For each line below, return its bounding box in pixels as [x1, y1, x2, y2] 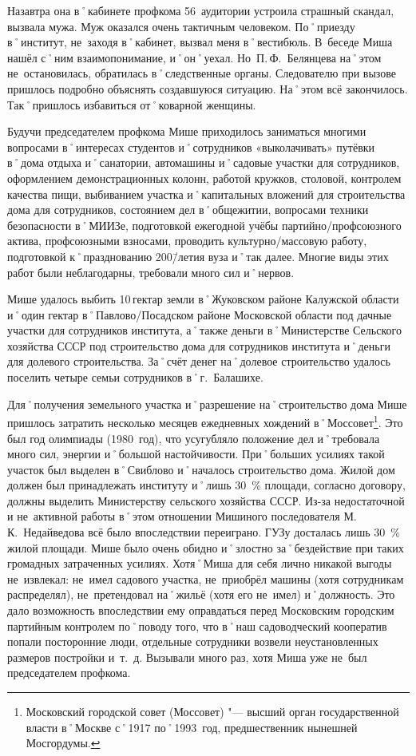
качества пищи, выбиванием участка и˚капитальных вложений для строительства [7, 185, 406, 202]
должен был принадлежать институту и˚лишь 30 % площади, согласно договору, [7, 477, 406, 493]
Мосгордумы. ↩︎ [26, 734, 101, 751]
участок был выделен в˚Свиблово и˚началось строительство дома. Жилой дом [7, 461, 395, 477]
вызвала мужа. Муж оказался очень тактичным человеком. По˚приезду [7, 18, 355, 34]
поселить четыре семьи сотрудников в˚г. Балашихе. [7, 369, 263, 386]
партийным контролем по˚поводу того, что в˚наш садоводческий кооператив [7, 617, 387, 634]
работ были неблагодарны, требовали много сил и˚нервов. [7, 263, 295, 280]
